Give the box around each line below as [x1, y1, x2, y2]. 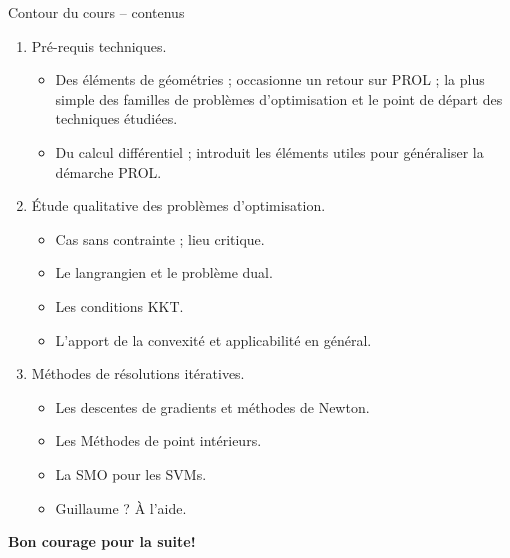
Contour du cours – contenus [8, 2, 185, 22]
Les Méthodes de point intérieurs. [55, 430, 262, 451]
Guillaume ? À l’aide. [55, 497, 187, 518]
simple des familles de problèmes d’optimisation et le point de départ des [55, 88, 503, 109]
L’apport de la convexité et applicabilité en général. [55, 329, 372, 350]
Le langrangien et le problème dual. [55, 262, 273, 283]
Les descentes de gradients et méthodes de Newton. [55, 396, 370, 417]
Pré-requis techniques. [31, 35, 167, 56]
